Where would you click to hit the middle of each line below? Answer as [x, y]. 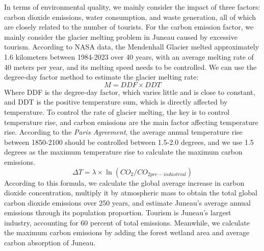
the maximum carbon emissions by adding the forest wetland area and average [127, 232]
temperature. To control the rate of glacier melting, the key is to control [117, 111]
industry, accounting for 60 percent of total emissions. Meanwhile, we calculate [127, 222]
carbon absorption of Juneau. [50, 243]
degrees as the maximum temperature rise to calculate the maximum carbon [123, 152]
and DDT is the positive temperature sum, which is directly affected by [116, 102]
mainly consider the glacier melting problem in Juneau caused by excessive [121, 36]
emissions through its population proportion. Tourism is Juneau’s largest [118, 212]
